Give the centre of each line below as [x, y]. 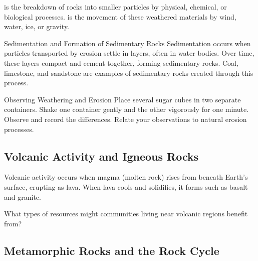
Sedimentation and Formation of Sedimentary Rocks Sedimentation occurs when [127, 43]
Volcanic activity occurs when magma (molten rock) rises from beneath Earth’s [126, 177]
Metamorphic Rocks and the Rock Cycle [112, 250]
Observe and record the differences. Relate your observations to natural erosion [125, 119]
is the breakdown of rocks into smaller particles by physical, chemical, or [115, 7]
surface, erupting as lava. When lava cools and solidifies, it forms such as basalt [126, 186]
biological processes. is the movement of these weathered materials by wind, [120, 16]
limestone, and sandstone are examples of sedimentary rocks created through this [129, 73]
